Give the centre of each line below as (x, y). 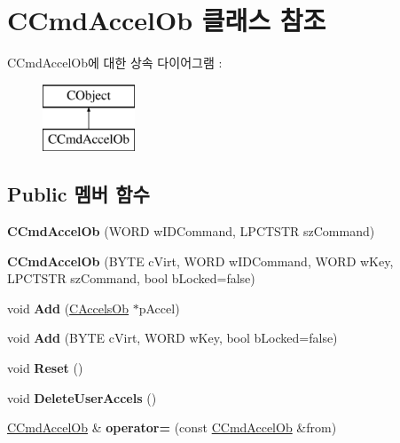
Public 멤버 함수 (78, 194)
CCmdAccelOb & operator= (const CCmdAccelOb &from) (172, 427)
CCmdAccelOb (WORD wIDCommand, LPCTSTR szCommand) (191, 231)
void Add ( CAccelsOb (68, 308)
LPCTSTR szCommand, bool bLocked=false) (131, 278)
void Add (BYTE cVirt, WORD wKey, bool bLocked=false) (173, 338)
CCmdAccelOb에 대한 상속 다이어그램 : (115, 63)
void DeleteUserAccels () (82, 397)
